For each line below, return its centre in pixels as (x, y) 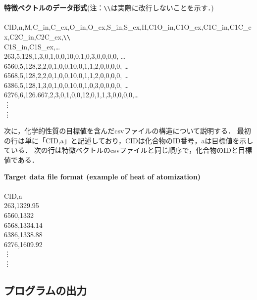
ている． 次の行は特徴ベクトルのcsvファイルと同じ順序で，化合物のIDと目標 (128, 150)
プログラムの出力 (46, 290)
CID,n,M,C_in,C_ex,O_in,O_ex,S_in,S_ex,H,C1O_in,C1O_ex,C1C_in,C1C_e (128, 27)
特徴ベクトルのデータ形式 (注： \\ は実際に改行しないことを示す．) (109, 7)
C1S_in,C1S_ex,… (32, 46)
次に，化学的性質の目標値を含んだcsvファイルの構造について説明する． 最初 (128, 131)
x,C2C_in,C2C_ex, (34, 36)
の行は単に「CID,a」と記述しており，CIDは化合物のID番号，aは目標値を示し (129, 140)
